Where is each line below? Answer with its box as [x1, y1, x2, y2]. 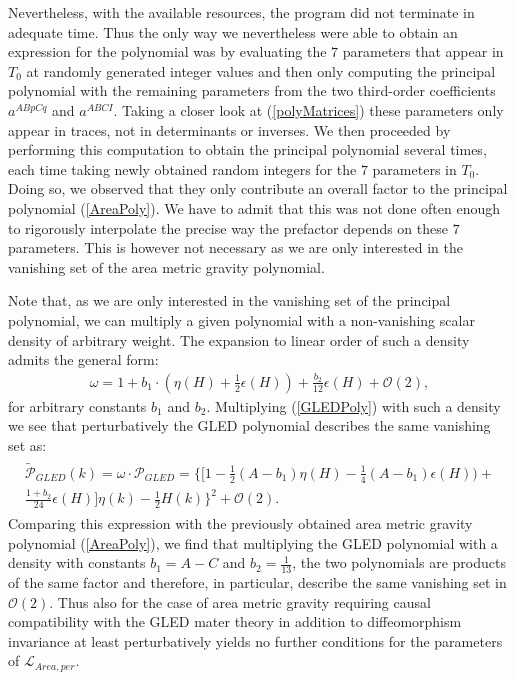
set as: [8, 434, 47, 455]
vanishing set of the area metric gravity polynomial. [8, 256, 325, 277]
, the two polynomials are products [292, 552, 506, 573]
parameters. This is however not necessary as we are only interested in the [8, 237, 463, 258]
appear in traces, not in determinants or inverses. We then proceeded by [8, 119, 451, 140]
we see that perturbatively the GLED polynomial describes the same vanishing [8, 415, 491, 436]
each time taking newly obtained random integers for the [8, 158, 357, 179]
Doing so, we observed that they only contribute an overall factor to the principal [8, 178, 508, 199]
